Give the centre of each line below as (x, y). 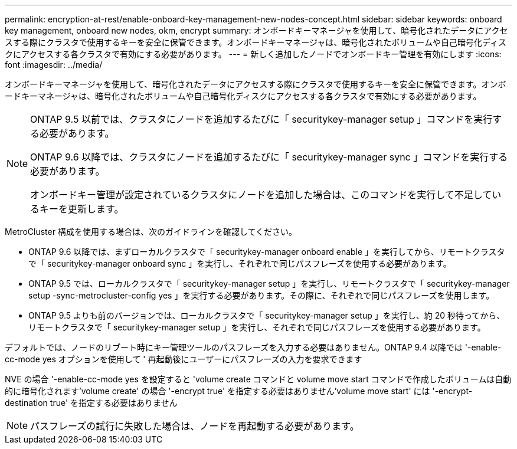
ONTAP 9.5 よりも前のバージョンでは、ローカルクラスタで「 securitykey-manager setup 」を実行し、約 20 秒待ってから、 (267, 315)
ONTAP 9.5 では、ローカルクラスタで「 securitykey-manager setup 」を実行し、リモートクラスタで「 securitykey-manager (269, 284)
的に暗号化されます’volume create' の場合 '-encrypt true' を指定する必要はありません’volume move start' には (217, 391)
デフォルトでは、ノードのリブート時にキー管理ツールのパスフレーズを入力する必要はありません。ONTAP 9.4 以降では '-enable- (253, 347)
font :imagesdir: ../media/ (54, 65)
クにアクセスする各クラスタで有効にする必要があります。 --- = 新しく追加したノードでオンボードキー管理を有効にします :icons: (253, 54)
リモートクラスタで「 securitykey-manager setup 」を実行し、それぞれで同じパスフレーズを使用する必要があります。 (257, 327)
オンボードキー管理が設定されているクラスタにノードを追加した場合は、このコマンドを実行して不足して (261, 195)
